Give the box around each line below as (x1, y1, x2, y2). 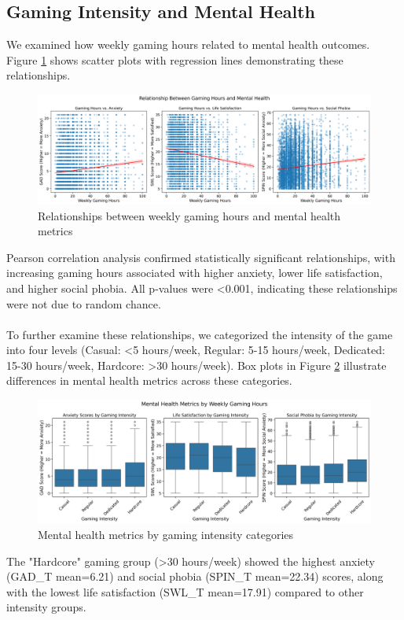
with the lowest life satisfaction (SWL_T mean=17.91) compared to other (6, 583, 364, 600)
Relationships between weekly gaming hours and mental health (38, 207, 341, 223)
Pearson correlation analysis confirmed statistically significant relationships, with (6, 249, 395, 265)
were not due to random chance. (6, 295, 161, 312)
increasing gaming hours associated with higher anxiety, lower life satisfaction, (6, 264, 383, 281)
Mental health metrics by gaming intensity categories (38, 526, 294, 542)
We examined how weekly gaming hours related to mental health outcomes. (6, 36, 370, 53)
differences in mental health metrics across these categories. (6, 372, 292, 389)
